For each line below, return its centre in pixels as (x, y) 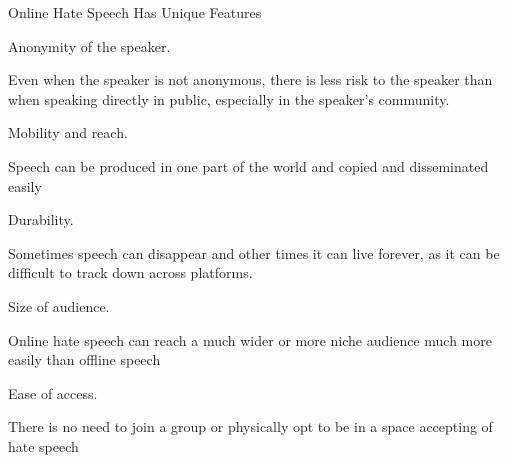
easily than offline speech (84, 359)
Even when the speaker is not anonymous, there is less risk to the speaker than (250, 79)
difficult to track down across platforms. (130, 272)
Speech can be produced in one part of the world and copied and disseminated (248, 165)
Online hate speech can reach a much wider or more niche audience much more (250, 339)
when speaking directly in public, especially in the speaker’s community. (229, 98)
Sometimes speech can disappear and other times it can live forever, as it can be (254, 252)
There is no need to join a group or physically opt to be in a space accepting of (250, 426)
